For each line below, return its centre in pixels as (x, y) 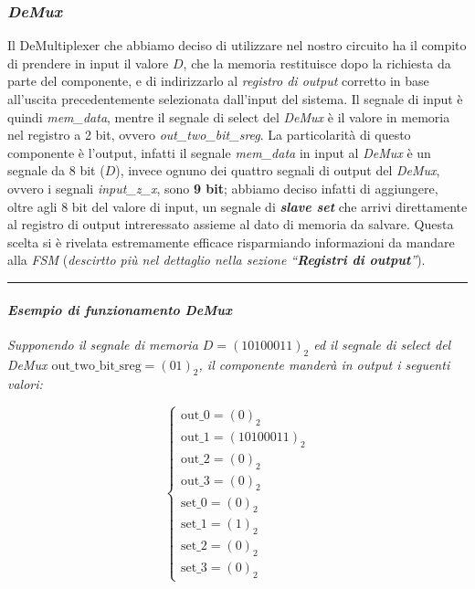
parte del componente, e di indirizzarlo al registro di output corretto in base (218, 81)
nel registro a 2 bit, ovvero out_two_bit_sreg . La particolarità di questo (209, 135)
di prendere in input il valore (88, 63)
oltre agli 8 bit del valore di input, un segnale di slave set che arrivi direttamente (237, 206)
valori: (25, 384)
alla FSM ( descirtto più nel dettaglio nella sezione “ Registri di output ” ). (216, 260)
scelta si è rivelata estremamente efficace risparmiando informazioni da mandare (231, 242)
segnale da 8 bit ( (56, 170)
